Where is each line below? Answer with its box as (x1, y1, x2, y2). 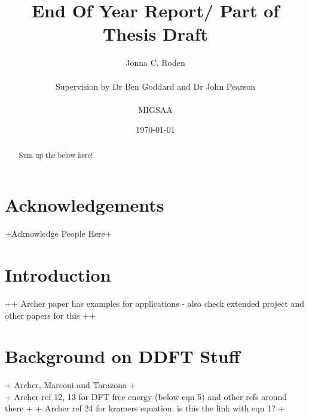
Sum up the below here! (19, 149, 93, 160)
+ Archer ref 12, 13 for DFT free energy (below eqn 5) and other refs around (5, 390, 287, 402)
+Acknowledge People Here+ (5, 227, 112, 240)
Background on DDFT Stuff (5, 344, 240, 368)
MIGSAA (138, 103, 173, 115)
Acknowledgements (5, 193, 164, 217)
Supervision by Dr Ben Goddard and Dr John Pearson (56, 80, 255, 92)
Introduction (5, 263, 111, 287)
